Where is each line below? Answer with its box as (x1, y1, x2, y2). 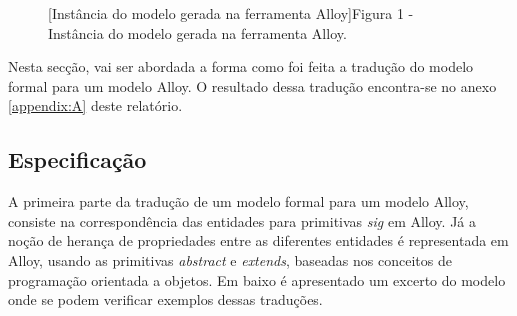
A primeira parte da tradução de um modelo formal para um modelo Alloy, (8, 191, 469, 212)
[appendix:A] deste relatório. (8, 95, 183, 116)
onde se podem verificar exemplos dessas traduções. (8, 289, 323, 310)
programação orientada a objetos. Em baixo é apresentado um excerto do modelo (8, 269, 506, 290)
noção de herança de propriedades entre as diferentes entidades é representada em (8, 230, 509, 251)
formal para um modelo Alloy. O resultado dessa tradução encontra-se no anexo (8, 75, 497, 96)
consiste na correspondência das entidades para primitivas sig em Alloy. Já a (8, 210, 476, 231)
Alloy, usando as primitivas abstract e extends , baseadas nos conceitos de (8, 249, 452, 270)
